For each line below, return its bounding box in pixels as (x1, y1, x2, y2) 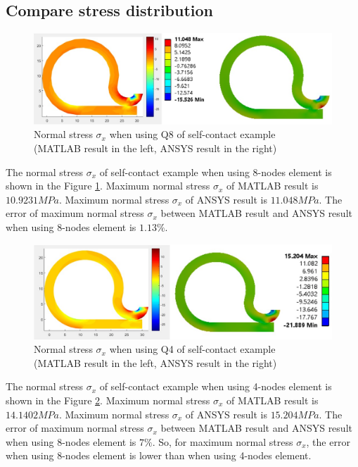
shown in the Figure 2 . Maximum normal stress (6, 392, 210, 407)
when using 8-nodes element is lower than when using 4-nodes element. (6, 448, 312, 463)
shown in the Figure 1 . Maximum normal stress (6, 178, 210, 193)
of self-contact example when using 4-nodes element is (99, 379, 332, 394)
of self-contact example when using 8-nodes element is (99, 164, 332, 179)
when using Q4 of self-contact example (109, 342, 276, 356)
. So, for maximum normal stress (152, 434, 293, 449)
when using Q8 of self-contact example (109, 127, 276, 142)
